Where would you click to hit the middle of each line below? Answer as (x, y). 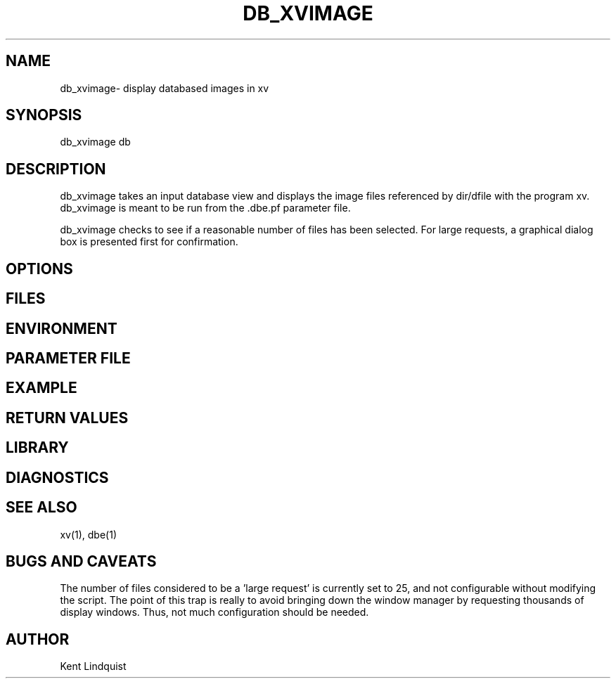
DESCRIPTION (56, 169)
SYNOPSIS (44, 115)
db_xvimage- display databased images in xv (165, 88)
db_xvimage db (95, 142)
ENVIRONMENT (62, 328)
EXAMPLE (41, 388)
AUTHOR (38, 639)
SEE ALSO (41, 508)
